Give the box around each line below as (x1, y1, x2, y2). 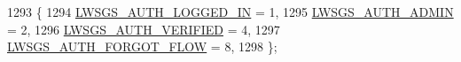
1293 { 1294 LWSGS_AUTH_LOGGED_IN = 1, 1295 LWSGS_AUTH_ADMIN (7, 3, 454, 20)
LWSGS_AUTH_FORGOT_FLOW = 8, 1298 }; (7, 37, 277, 56)
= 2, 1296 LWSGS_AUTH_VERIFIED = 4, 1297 (7, 19, 280, 38)
